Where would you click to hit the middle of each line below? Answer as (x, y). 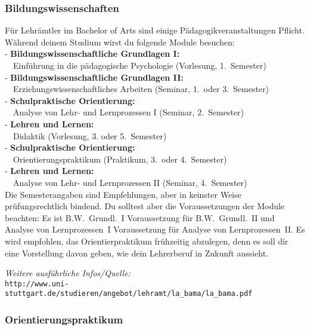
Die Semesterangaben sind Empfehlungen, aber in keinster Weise (123, 194)
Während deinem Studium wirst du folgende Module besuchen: (120, 42)
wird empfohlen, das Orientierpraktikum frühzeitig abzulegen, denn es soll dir (147, 241)
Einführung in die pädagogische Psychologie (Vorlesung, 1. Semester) (139, 65)
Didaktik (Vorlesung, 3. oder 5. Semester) (90, 135)
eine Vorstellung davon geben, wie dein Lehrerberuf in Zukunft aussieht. (137, 253)
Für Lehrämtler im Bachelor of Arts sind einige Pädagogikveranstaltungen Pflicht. (155, 30)
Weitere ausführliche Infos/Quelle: (68, 273)
